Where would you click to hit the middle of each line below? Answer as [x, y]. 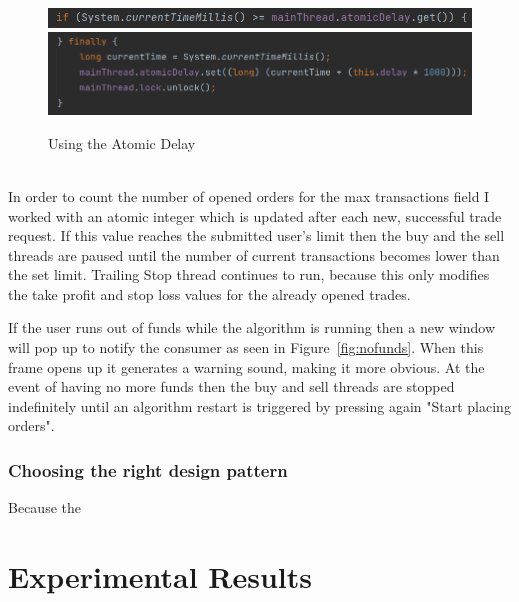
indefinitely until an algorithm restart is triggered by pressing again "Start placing [259, 405]
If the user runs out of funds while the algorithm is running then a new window [252, 327]
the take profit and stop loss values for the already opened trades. [209, 293]
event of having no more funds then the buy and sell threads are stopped [231, 386]
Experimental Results [160, 576]
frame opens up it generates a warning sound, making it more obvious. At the [246, 366]
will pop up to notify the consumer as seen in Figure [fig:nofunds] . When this [246, 347]
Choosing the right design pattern [148, 469]
